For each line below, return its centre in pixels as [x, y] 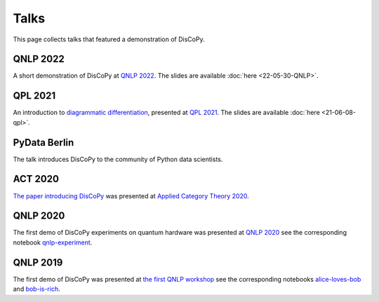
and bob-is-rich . [36, 289]
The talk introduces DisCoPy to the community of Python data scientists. [118, 159]
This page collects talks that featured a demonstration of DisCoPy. [109, 39]
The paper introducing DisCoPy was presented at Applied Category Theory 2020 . [131, 195]
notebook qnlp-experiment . [53, 242]
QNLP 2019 [38, 262]
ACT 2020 [36, 179]
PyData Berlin [44, 143]
